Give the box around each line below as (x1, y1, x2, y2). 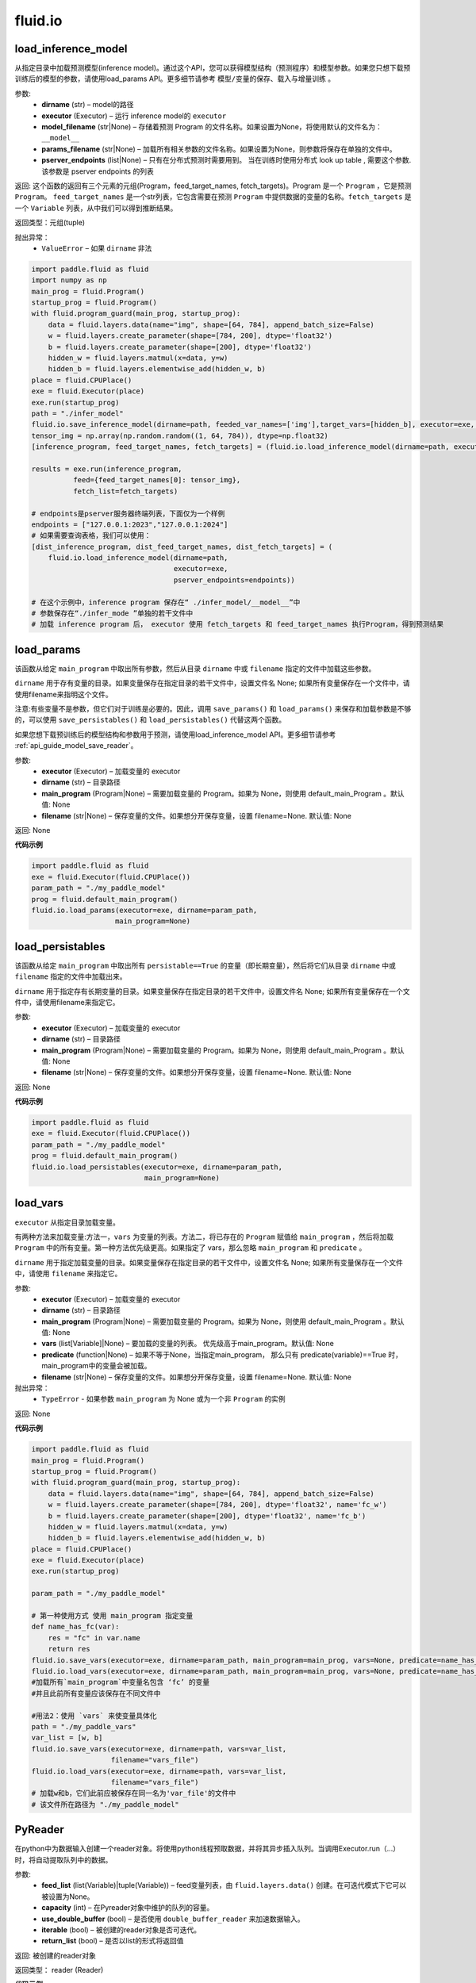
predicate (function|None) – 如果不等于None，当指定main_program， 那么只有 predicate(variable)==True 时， (41, 1349, 402, 1360)
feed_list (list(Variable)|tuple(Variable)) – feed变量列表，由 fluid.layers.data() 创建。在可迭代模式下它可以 (41, 1881, 407, 1890)
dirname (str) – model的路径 (41, 100, 134, 109)
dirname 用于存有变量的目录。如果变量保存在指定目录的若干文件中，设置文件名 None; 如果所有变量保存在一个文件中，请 (14, 678, 410, 688)
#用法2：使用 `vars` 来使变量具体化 (31, 1711, 157, 1720)
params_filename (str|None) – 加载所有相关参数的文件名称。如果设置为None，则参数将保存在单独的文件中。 (41, 144, 397, 154)
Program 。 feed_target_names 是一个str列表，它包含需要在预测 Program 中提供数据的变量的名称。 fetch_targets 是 (14, 192, 412, 201)
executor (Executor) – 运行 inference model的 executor (41, 111, 227, 121)
